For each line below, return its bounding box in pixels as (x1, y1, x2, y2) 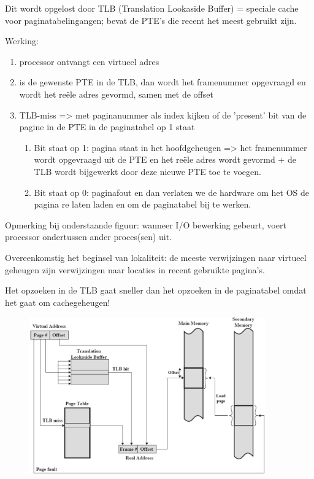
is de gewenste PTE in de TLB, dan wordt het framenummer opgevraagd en (19, 76, 306, 88)
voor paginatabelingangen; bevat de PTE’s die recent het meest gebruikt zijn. (5, 14, 297, 26)
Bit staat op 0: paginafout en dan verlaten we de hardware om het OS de (34, 185, 309, 198)
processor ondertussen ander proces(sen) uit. (5, 230, 172, 243)
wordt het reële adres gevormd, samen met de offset (19, 87, 213, 100)
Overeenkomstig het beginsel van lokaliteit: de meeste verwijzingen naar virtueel (5, 251, 307, 263)
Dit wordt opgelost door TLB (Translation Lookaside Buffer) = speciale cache (5, 2, 299, 14)
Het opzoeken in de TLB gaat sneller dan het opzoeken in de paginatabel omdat (5, 284, 307, 297)
